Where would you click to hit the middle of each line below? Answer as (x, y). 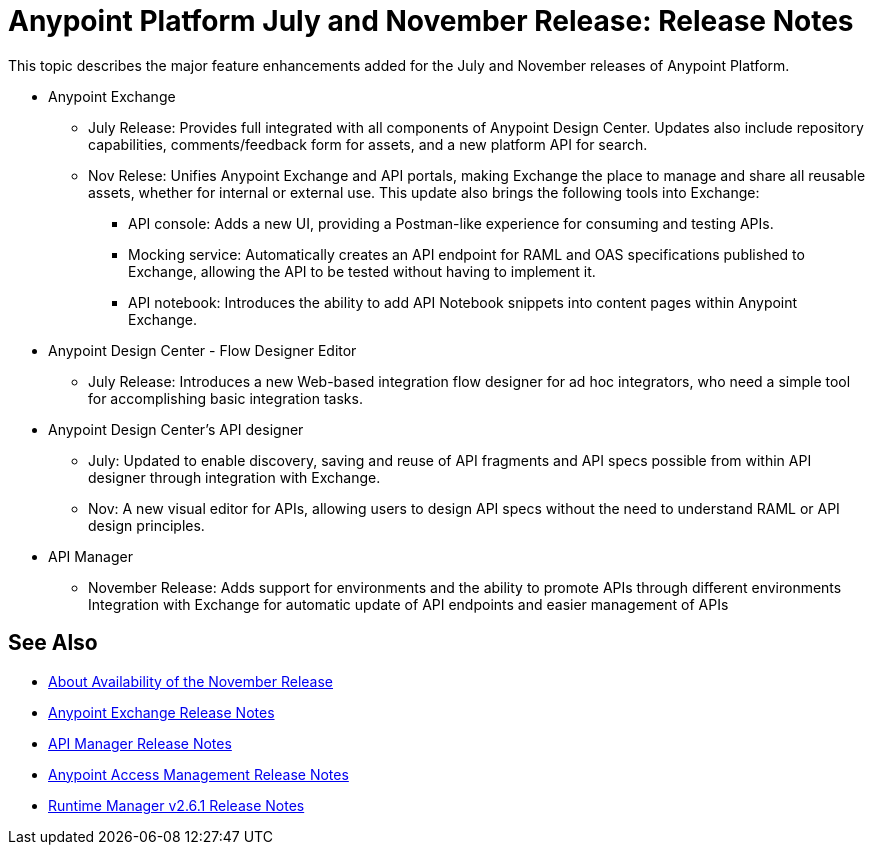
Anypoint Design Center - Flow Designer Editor (202, 350)
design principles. (146, 525)
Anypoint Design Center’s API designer (176, 429)
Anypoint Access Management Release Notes (198, 774)
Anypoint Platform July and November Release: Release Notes (431, 21)
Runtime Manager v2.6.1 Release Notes (176, 805)
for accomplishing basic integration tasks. (225, 398)
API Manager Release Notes (140, 743)
